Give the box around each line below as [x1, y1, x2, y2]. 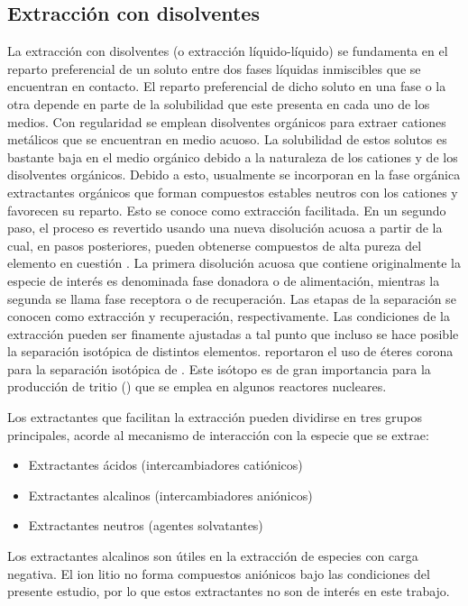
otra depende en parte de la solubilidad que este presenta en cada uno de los [7, 94, 430, 113]
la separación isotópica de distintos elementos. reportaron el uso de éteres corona [7, 342, 454, 361]
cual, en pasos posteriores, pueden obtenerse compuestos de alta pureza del [7, 235, 422, 254]
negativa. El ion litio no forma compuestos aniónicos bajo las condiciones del [7, 564, 430, 583]
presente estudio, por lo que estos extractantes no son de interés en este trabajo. [7, 582, 450, 601]
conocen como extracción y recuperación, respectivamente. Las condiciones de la [7, 307, 450, 326]
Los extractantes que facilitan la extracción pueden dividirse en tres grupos [7, 408, 423, 427]
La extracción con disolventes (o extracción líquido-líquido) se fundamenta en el [7, 41, 448, 60]
